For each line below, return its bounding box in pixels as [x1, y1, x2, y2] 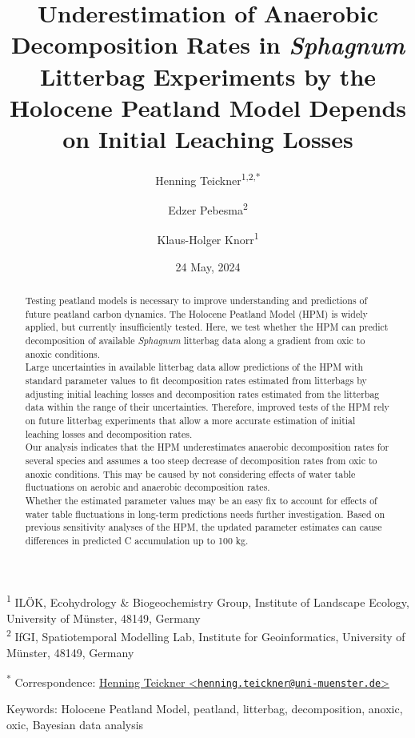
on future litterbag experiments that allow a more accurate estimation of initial [25, 413, 356, 427]
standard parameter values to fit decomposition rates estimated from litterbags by [25, 373, 367, 387]
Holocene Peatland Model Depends [9, 90, 407, 123]
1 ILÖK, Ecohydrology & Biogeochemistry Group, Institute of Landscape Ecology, [6, 592, 409, 611]
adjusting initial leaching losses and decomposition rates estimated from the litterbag [25, 387, 380, 400]
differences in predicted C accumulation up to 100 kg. [25, 533, 249, 547]
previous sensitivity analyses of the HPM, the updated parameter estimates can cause [25, 520, 382, 534]
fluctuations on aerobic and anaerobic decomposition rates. [25, 480, 270, 494]
